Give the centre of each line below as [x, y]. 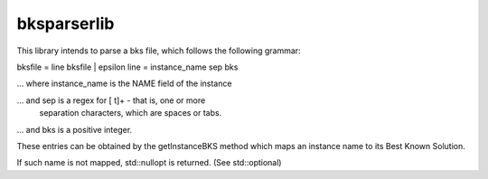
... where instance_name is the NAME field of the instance [124, 84]
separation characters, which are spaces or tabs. [131, 113]
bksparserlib [66, 24]
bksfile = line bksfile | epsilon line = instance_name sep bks [127, 67]
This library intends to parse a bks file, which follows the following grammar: [159, 51]
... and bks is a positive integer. [75, 129]
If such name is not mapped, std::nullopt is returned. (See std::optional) [149, 163]
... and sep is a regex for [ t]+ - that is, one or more [111, 100]
